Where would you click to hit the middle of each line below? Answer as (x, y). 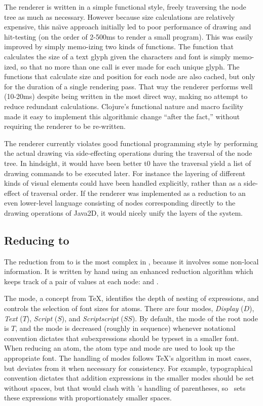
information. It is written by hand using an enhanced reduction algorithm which (129, 271)
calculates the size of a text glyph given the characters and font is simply (118, 56)
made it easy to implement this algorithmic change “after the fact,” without (122, 116)
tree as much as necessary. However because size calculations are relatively (120, 16)
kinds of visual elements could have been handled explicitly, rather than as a (123, 183)
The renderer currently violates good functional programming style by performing (131, 143)
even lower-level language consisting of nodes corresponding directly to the (120, 203)
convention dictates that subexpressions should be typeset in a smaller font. (122, 338)
